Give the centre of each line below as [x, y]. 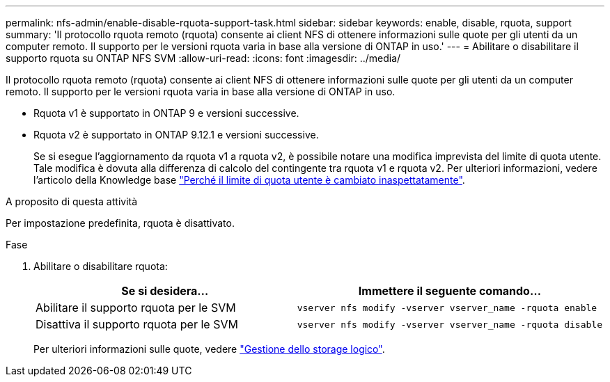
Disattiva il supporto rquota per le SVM [137, 324]
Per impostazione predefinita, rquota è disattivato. [120, 223]
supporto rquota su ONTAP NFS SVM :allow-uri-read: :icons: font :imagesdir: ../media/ [203, 58]
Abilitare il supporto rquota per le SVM [136, 308]
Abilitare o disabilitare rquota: [101, 266]
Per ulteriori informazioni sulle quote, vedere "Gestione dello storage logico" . [209, 349]
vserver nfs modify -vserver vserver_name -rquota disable [449, 324]
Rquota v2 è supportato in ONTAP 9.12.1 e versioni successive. [176, 135]
